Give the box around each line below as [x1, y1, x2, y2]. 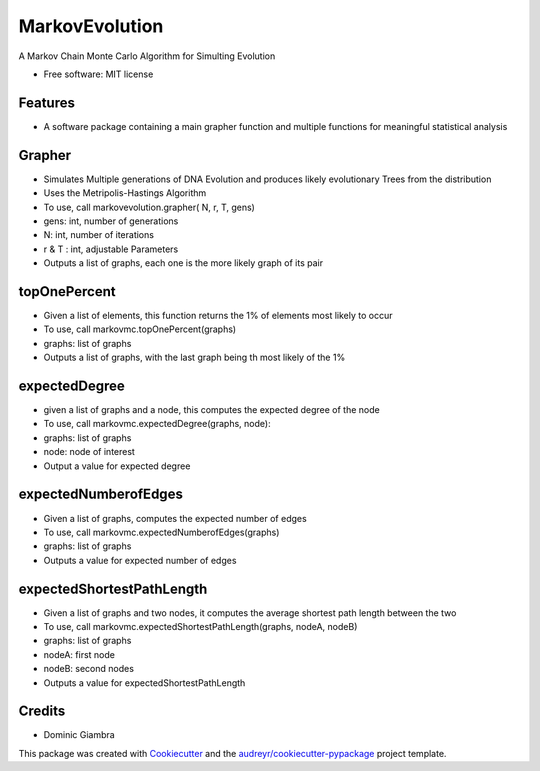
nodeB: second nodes [43, 663, 135, 675]
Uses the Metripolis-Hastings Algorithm [43, 187, 207, 199]
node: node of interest [43, 446, 135, 458]
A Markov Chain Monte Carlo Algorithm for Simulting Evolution [18, 50, 276, 62]
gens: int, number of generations [43, 215, 179, 227]
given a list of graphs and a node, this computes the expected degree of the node [43, 404, 380, 416]
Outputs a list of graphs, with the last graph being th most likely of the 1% [43, 351, 346, 364]
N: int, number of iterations [43, 229, 155, 241]
